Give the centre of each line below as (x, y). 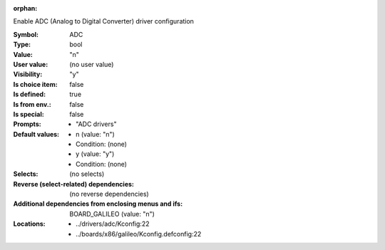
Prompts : (27, 124)
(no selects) (87, 174)
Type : (22, 45)
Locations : (29, 224)
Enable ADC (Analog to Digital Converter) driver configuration (103, 21)
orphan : (25, 8)
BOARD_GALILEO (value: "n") (112, 214)
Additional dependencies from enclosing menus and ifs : (98, 204)
